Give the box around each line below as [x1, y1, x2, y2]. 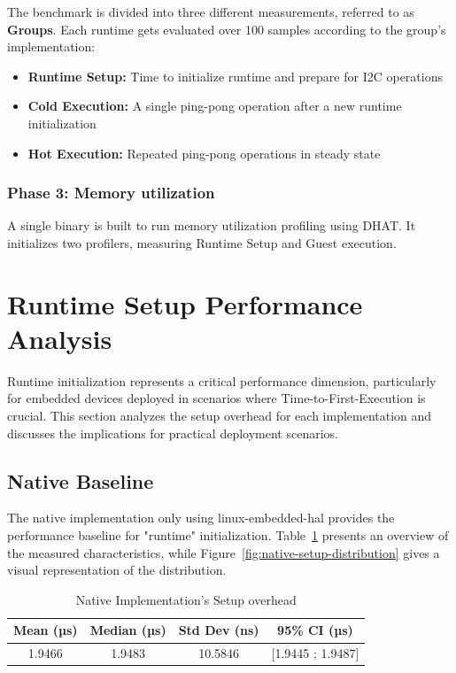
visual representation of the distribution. [7, 561, 227, 579]
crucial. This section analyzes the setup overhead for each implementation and [7, 406, 432, 425]
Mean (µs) [13, 621, 78, 639]
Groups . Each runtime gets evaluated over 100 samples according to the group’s [7, 19, 446, 38]
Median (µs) [89, 621, 166, 639]
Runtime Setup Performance [7, 285, 363, 321]
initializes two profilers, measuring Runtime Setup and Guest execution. [7, 233, 397, 251]
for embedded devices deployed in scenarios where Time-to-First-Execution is [7, 389, 426, 407]
